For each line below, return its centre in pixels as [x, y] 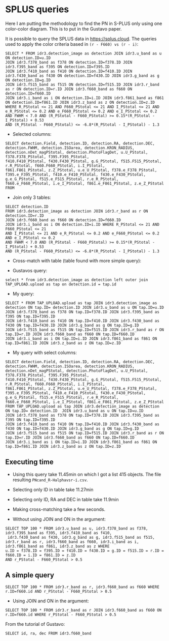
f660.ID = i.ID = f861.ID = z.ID [40, 555]
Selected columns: [32, 134]
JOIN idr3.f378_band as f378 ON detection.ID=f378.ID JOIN [69, 62]
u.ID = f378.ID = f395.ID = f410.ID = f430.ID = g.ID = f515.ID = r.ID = [85, 550]
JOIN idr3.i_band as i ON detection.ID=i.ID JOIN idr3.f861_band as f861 [85, 98]
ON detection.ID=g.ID [28, 80]
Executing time [30, 462]
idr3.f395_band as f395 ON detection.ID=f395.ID [57, 67]
